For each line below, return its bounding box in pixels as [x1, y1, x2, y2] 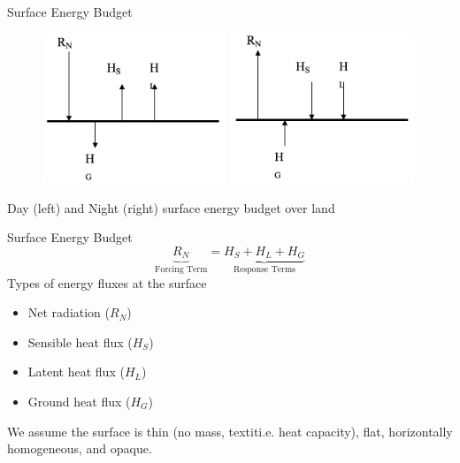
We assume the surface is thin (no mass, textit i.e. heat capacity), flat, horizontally [7, 421, 453, 440]
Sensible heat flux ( [27, 332, 133, 351]
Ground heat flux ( [27, 392, 131, 411]
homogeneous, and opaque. [7, 439, 152, 458]
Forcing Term [155, 265, 208, 275]
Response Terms [233, 265, 295, 275]
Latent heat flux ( [27, 362, 125, 381]
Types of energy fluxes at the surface [7, 273, 207, 292]
